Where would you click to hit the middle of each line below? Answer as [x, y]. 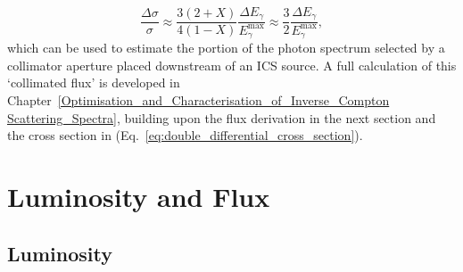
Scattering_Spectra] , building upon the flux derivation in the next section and [222, 117]
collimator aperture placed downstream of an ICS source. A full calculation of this [232, 65]
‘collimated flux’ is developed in [94, 82]
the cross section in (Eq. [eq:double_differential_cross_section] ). [185, 135]
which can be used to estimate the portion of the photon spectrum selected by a [226, 48]
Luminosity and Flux [139, 197]
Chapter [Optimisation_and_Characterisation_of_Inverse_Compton [198, 100]
